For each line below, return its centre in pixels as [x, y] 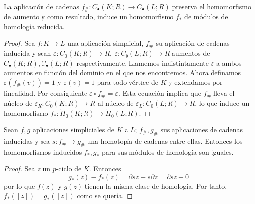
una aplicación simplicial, [106, 43]
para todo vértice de [127, 82]
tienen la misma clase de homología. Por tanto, [156, 185]
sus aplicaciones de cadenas [202, 129]
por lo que [20, 185]
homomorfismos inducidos [43, 152]
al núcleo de [116, 103]
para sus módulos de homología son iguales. [168, 152]
